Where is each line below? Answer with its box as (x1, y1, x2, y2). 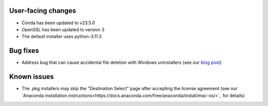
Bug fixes (9, 47, 39, 55)
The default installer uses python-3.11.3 (21, 34, 102, 40)
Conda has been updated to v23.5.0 (21, 20, 95, 26)
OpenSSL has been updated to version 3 (21, 26, 105, 32)
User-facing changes (9, 6, 76, 15)
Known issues (9, 72, 54, 81)
